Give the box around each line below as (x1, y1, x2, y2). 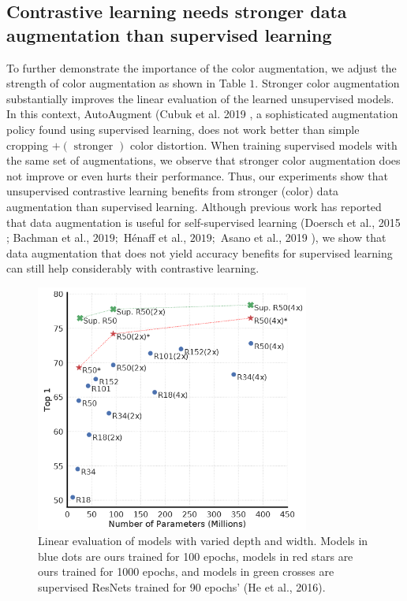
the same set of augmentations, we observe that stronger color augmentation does (6, 152, 401, 169)
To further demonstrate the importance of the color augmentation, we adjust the (6, 59, 397, 76)
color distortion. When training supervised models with (129, 136, 398, 153)
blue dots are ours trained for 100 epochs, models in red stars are (38, 547, 353, 564)
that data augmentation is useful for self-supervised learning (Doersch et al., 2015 (6, 213, 401, 230)
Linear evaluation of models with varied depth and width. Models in (38, 532, 368, 549)
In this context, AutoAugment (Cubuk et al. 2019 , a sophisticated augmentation (6, 106, 398, 122)
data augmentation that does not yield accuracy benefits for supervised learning (6, 244, 393, 261)
